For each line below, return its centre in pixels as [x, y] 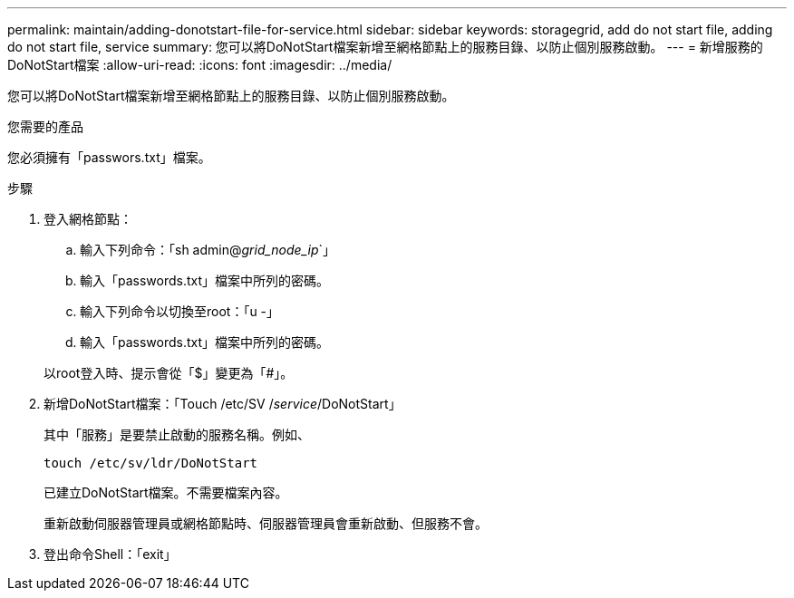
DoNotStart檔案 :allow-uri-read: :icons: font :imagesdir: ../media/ [200, 65]
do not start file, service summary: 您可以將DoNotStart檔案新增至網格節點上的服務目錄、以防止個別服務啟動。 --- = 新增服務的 [385, 47]
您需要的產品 [45, 126]
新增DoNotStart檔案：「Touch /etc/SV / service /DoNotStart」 [223, 404]
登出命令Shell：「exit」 [110, 554]
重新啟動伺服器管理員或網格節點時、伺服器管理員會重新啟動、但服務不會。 [266, 523]
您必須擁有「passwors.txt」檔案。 [109, 157]
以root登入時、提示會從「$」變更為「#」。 [169, 373]
